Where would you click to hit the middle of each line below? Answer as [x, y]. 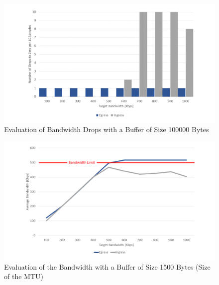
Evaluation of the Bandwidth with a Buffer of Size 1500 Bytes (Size [107, 266]
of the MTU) [24, 276]
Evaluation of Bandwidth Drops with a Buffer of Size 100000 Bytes [107, 129]
